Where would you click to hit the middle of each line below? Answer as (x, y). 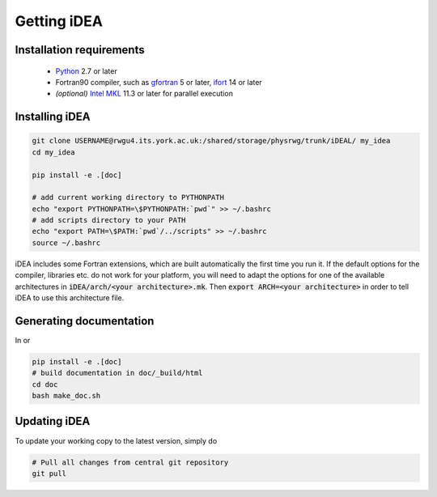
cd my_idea (53, 152)
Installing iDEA (53, 117)
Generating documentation (85, 321)
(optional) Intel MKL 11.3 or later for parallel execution (144, 94)
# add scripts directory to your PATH (109, 220)
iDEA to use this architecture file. (70, 298)
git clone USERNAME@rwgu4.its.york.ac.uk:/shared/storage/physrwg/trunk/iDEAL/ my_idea (211, 141)
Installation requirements (80, 50)
